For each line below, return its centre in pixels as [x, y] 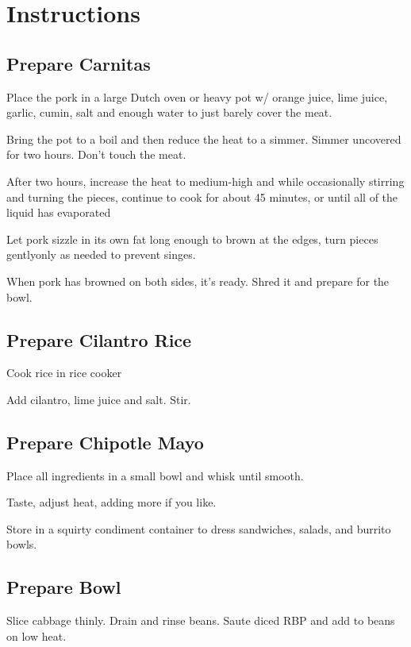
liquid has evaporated [59, 212]
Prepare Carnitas [79, 63]
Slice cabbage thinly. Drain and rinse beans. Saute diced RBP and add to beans [201, 620]
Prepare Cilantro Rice [99, 339]
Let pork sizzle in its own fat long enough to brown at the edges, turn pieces [192, 239]
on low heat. [36, 635]
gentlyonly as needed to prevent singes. [101, 254]
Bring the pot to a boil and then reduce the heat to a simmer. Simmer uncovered [204, 139]
